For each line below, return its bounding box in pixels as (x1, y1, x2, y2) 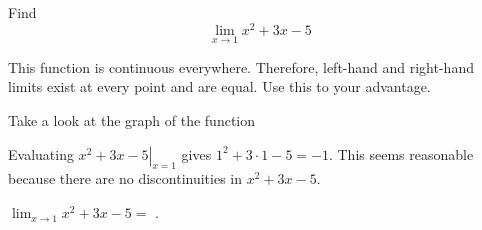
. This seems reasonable (328, 143, 474, 164)
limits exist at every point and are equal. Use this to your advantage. (8, 76, 431, 97)
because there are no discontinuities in (8, 168, 243, 189)
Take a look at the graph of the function (8, 110, 256, 131)
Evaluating (8, 143, 74, 164)
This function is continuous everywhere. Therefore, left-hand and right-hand (8, 56, 474, 77)
